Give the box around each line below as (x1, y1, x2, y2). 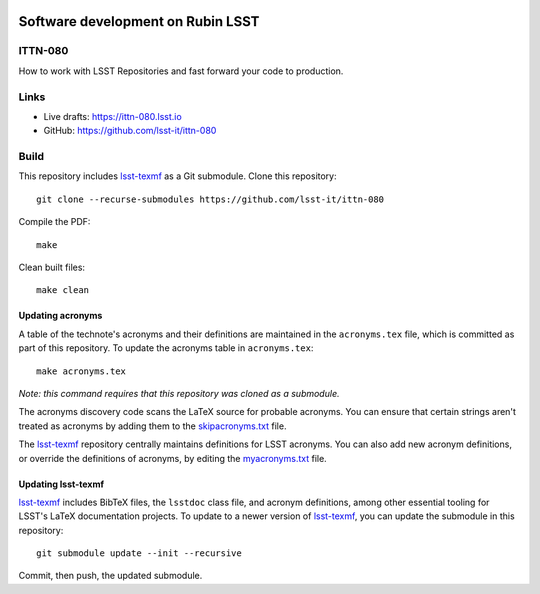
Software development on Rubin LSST (18, 13, 260, 30)
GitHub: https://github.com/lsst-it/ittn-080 (43, 125, 217, 137)
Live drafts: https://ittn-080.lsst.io (43, 110, 182, 122)
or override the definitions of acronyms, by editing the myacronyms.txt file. (18, 452, 327, 464)
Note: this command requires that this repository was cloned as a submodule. (18, 387, 340, 399)
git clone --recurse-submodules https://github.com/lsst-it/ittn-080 (36, 193, 385, 205)
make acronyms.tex (36, 365, 127, 377)
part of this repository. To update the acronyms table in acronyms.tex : (18, 342, 314, 354)
